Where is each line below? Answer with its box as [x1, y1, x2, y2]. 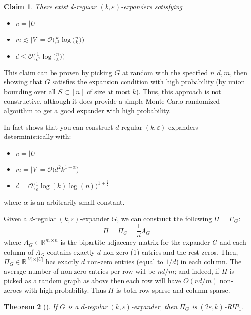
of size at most [87, 86, 130, 97]
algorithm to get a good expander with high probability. [4, 105, 171, 116]
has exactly [45, 256, 79, 266]
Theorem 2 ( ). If [4, 301, 58, 312]
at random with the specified [122, 67, 208, 77]
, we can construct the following [117, 213, 212, 223]
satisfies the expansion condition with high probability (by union [52, 77, 245, 87]
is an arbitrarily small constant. [30, 197, 125, 207]
